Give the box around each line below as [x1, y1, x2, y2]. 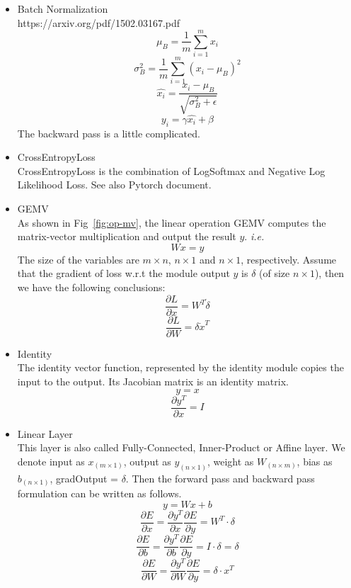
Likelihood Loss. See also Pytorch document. [17, 177, 212, 192]
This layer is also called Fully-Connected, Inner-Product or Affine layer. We [17, 440, 345, 455]
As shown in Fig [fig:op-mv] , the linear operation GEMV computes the [17, 215, 326, 230]
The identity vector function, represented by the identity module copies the [17, 360, 344, 375]
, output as [123, 453, 171, 468]
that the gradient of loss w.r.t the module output [17, 266, 230, 281]
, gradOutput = [50, 470, 118, 485]
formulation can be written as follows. [17, 486, 182, 501]
